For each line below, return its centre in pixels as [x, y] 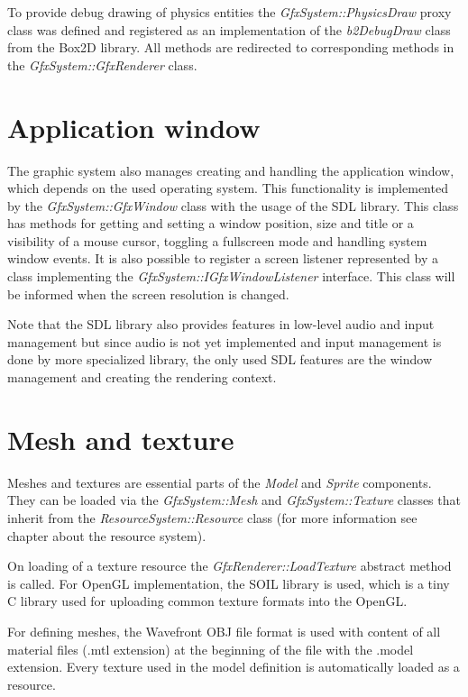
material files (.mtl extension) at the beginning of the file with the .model [211, 649]
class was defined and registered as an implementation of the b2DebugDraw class [229, 29]
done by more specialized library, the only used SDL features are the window [220, 359]
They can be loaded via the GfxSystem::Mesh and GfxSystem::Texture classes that [234, 500]
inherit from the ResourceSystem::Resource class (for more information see [212, 517]
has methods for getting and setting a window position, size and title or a [211, 223]
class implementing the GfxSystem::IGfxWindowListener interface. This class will [231, 276]
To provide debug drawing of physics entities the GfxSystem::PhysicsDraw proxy [229, 12]
